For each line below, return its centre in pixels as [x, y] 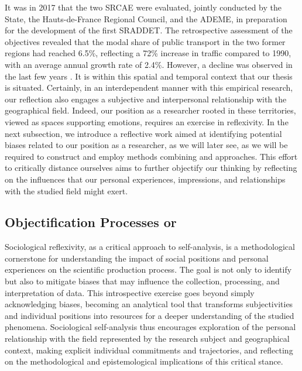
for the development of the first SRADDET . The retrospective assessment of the [149, 30]
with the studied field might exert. [66, 190]
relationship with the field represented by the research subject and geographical [147, 339]
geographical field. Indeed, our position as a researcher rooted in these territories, [150, 110]
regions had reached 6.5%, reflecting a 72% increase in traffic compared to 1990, [148, 53]
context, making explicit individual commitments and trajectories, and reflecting [149, 350]
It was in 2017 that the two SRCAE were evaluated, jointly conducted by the [143, 7]
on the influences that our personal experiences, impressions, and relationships [145, 179]
